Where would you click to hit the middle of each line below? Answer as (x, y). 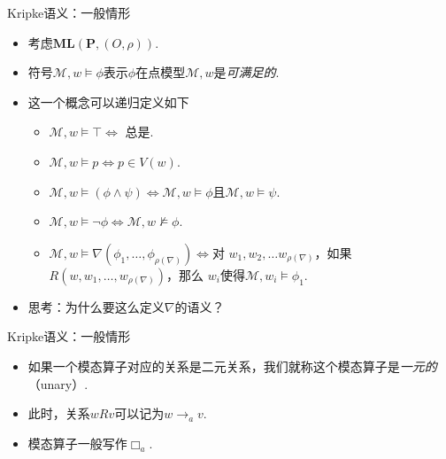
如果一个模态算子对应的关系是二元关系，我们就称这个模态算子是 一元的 (232, 366)
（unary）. (58, 383)
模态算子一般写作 (77, 443)
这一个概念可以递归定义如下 (108, 101)
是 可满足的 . (246, 72)
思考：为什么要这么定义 (96, 306)
